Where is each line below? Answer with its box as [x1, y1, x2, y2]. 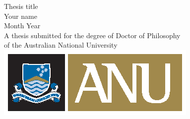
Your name [4, 10, 37, 21]
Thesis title [4, 1, 38, 11]
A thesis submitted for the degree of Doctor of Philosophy [4, 30, 181, 40]
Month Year [4, 20, 41, 31]
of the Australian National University [4, 40, 118, 50]
